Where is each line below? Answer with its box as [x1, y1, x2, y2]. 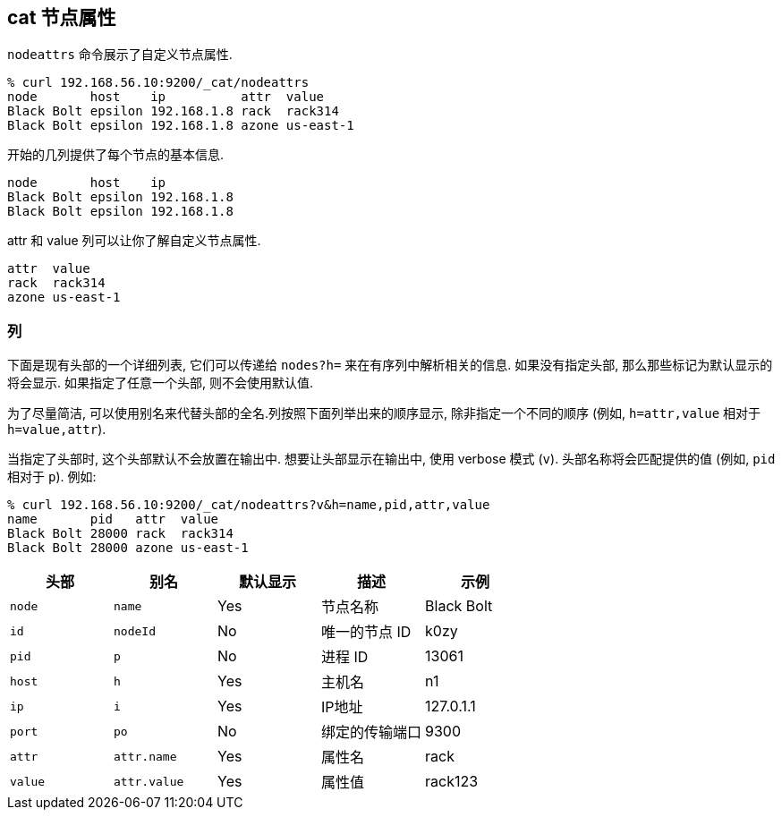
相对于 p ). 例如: [7, 469, 97, 485]
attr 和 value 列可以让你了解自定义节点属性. [7, 233, 261, 249]
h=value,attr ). [7, 421, 106, 438]
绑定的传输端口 [321, 723, 422, 742]
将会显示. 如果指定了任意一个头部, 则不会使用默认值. [7, 375, 313, 391]
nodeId [114, 624, 156, 638]
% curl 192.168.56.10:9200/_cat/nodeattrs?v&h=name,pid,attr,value [7, 498, 490, 513]
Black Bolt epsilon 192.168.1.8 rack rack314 [7, 104, 339, 119]
